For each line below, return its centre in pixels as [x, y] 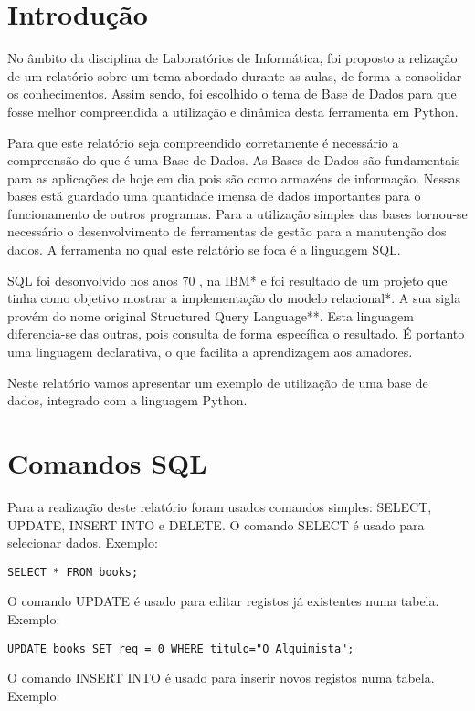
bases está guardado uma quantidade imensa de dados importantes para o [214, 196]
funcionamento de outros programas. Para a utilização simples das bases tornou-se [237, 213]
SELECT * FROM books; [73, 572]
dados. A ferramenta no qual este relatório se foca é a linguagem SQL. [204, 250]
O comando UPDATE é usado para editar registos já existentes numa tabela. [223, 601]
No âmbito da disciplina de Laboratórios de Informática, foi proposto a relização [232, 58]
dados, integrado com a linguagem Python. [127, 400]
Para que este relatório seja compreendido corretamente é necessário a [203, 142]
